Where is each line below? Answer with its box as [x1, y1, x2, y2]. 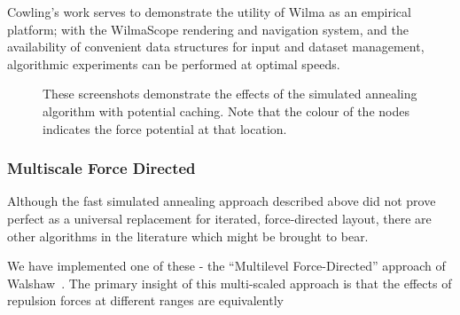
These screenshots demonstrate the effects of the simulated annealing [43, 84, 417, 103]
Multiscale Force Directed [7, 157, 196, 179]
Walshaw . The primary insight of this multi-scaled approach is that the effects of [7, 273, 452, 292]
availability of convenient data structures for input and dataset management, [7, 37, 425, 56]
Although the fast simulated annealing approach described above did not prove [7, 192, 436, 210]
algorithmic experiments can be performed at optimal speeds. [7, 54, 340, 73]
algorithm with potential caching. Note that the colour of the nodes [43, 101, 409, 120]
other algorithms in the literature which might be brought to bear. [7, 226, 369, 245]
